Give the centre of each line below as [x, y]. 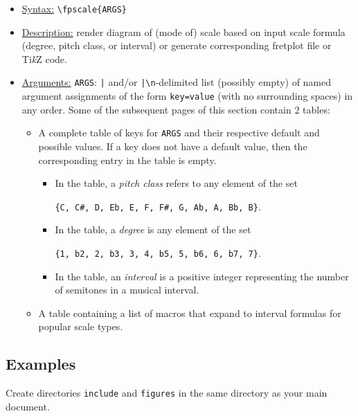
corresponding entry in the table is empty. [127, 160]
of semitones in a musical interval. [127, 290]
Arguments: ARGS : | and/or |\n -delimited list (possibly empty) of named [177, 82]
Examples [41, 364]
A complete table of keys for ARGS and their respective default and [179, 133]
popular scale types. [81, 326]
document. [28, 406]
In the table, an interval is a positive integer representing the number [202, 276]
